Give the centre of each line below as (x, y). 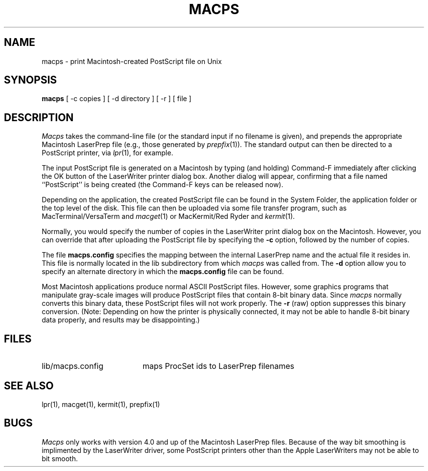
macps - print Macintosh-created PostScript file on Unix (132, 61)
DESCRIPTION (39, 117)
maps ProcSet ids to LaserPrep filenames (218, 366)
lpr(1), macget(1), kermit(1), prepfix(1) (101, 404)
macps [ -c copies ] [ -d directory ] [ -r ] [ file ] (117, 99)
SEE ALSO (29, 385)
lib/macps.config (73, 366)
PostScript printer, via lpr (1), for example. (107, 153)
